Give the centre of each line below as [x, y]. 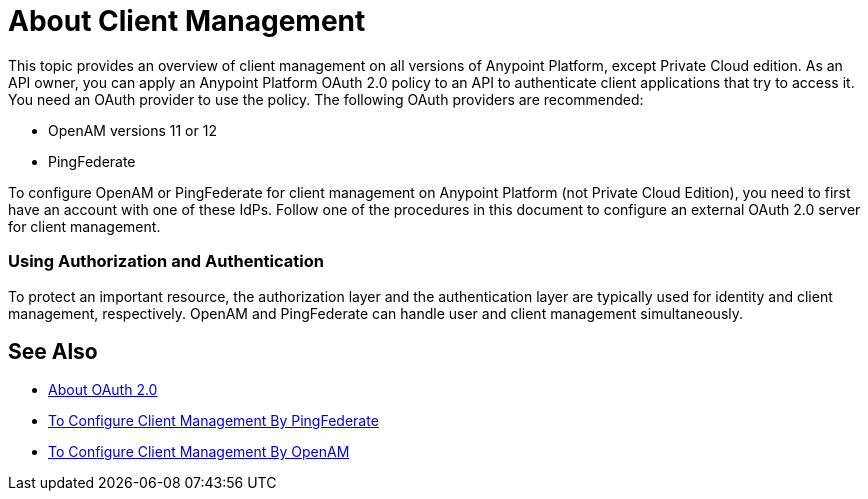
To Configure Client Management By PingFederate [213, 421]
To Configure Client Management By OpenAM [199, 452]
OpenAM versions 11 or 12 [132, 130]
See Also [53, 351]
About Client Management [187, 21]
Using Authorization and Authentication [166, 261]
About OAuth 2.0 [103, 390]
